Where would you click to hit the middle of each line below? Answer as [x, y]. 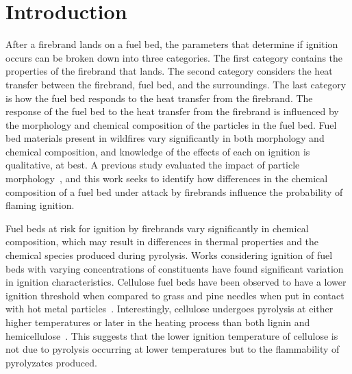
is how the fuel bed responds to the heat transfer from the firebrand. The [159, 98]
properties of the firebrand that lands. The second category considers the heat [169, 71]
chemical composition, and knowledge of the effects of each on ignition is [158, 151]
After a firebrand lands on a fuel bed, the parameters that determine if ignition [172, 44]
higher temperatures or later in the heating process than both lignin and [158, 322]
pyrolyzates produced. [51, 362]
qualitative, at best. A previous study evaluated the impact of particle [153, 165]
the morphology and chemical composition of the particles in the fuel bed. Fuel [171, 124]
